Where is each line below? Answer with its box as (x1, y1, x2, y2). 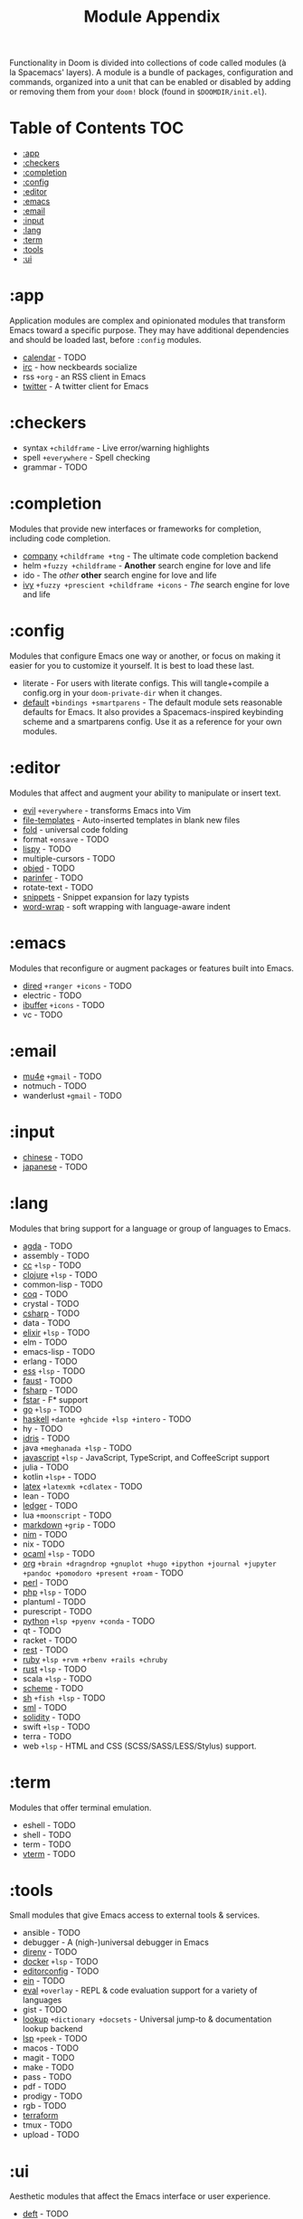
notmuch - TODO (22, 1080, 88, 1091)
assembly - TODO (22, 1250, 90, 1261)
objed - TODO (22, 862, 75, 873)
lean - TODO (22, 1490, 71, 1501)
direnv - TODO (22, 1947, 78, 1957)
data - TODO (22, 1317, 71, 1328)
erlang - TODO (22, 1356, 79, 1367)
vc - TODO (22, 1009, 63, 1020)
